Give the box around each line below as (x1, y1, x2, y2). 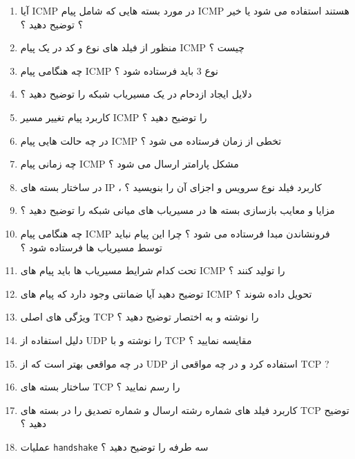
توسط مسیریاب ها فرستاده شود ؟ (20, 240, 163, 254)
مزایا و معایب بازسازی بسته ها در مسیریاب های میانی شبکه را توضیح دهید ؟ (20, 203, 335, 217)
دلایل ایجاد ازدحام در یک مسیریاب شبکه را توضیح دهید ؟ (20, 87, 252, 101)
